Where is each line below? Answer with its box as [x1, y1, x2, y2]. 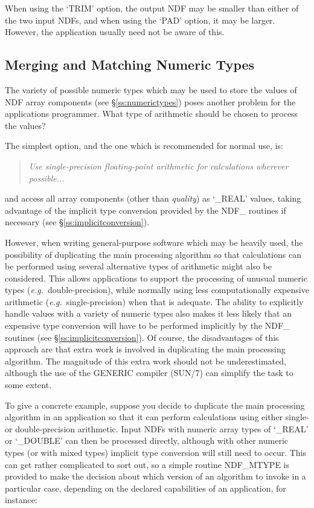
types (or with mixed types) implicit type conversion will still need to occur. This [5, 446, 307, 459]
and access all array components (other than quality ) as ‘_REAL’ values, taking [5, 192, 301, 205]
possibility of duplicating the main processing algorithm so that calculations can [5, 248, 301, 260]
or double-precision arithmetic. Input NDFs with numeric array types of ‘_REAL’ [5, 422, 309, 435]
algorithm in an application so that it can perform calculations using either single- [5, 411, 309, 423]
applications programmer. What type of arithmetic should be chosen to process [5, 107, 298, 120]
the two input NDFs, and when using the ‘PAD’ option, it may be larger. [5, 13, 275, 26]
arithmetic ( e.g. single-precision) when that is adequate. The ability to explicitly [5, 295, 304, 308]
